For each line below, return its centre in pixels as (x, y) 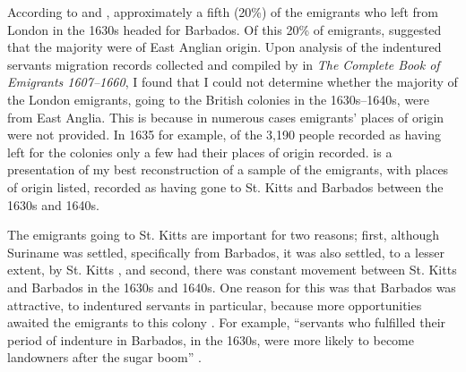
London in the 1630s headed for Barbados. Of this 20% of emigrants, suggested (224, 29)
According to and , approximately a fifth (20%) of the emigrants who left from (223, 12)
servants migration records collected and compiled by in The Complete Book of (224, 64)
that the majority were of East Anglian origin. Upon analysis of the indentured (224, 47)
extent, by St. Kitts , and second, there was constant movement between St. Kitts (232, 270)
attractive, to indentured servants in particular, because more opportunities (215, 304)
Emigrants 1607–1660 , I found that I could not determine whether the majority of (233, 82)
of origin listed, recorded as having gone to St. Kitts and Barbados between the (225, 186)
